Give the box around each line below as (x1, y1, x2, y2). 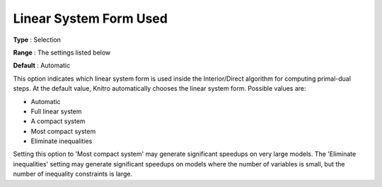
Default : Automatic (13, 61, 71, 70)
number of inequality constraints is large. (13, 170, 133, 178)
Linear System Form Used (13, 11, 168, 26)
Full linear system (30, 107, 82, 115)
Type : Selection (13, 35, 62, 44)
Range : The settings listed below (13, 48, 111, 57)
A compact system (30, 117, 86, 125)
